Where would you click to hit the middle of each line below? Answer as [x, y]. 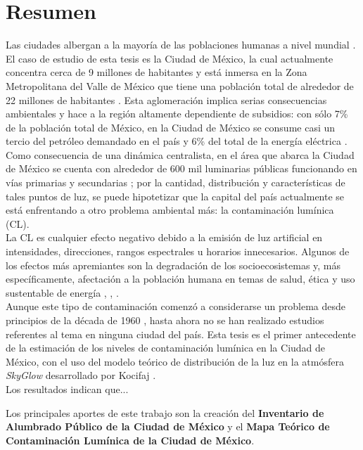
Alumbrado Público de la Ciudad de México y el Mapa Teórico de [168, 426]
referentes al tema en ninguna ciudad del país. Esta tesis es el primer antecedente [181, 334]
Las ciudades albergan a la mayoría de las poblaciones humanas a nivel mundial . [181, 45]
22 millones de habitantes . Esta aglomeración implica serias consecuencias [166, 99]
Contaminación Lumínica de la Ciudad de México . [130, 440]
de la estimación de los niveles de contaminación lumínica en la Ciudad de [166, 348]
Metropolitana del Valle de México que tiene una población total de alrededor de [180, 85]
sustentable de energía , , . [62, 292]
